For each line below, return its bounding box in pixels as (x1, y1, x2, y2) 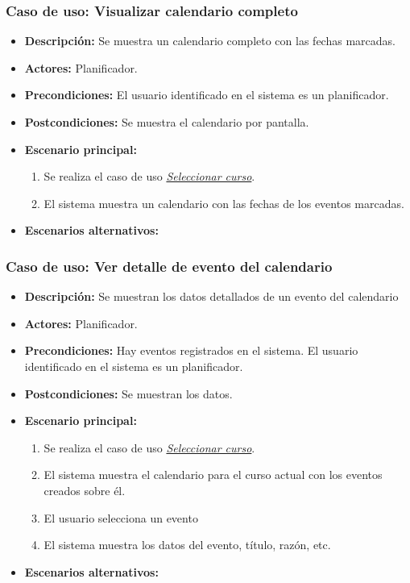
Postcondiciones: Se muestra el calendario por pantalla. (24, 114, 309, 130)
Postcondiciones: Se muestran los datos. (24, 385, 233, 402)
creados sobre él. (43, 481, 126, 498)
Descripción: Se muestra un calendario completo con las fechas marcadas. (24, 32, 396, 49)
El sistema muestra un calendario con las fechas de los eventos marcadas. (43, 194, 404, 211)
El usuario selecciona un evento (43, 509, 198, 526)
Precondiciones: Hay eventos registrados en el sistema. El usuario (24, 342, 358, 359)
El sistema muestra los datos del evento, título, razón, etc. (43, 536, 331, 553)
